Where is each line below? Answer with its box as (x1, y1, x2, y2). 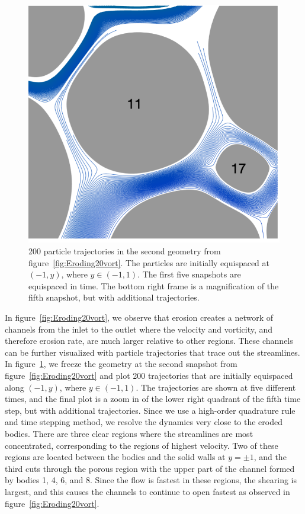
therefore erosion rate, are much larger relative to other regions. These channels (5, 334, 293, 347)
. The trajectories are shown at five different (136, 381, 296, 393)
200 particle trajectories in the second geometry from (28, 245, 221, 257)
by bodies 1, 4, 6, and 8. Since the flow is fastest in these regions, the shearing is (5, 474, 297, 486)
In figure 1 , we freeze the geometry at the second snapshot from (5, 357, 237, 370)
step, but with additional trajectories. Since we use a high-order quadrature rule (5, 404, 296, 416)
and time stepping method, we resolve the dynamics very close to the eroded (5, 416, 282, 428)
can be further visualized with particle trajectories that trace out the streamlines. (5, 346, 300, 358)
